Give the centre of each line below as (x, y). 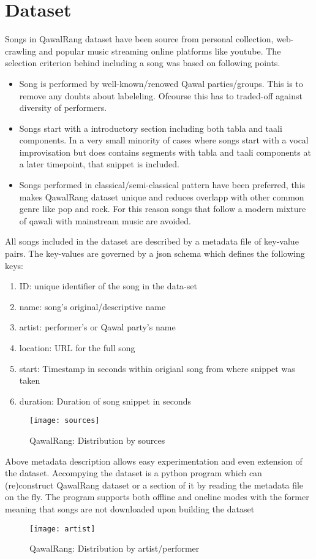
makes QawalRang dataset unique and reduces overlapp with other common (162, 196)
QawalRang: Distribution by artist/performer (115, 548)
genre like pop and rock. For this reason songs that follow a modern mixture (163, 209)
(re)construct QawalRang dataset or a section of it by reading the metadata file (154, 485)
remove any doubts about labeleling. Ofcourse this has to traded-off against (161, 95)
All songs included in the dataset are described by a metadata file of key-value (152, 241)
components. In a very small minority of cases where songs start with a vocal (164, 140)
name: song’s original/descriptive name (92, 306)
